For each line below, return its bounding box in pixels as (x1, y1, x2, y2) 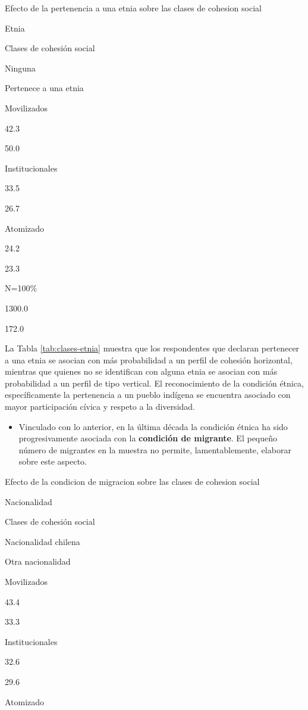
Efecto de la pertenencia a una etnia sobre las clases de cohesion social (5, 2, 262, 14)
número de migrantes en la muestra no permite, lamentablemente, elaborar (18, 443, 291, 456)
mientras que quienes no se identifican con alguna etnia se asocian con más (5, 365, 278, 378)
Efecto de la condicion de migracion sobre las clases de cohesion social (5, 475, 260, 488)
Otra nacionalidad (5, 555, 71, 568)
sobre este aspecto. (18, 455, 87, 468)
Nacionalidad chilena (5, 535, 80, 547)
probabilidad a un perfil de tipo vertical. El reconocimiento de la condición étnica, (5, 376, 304, 389)
